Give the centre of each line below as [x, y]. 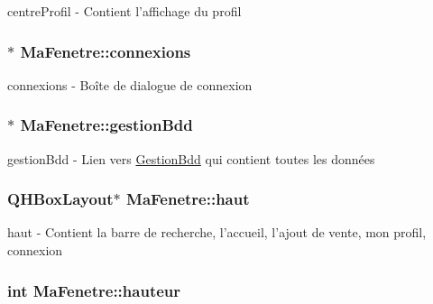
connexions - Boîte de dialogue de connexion [130, 84]
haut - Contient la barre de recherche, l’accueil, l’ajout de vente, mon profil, [217, 232]
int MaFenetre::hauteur [94, 290]
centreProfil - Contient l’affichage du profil [124, 11]
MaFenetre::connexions [106, 51]
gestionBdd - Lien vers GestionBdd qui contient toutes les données [191, 158]
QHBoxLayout [60, 199]
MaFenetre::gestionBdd [106, 125]
